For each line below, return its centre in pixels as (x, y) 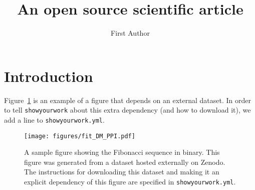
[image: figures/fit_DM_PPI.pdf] (80, 136)
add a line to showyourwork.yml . (54, 119)
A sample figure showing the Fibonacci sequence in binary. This (122, 152)
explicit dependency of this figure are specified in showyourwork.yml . (130, 181)
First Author (130, 33)
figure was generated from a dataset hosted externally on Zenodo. (125, 162)
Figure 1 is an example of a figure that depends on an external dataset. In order (127, 100)
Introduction (49, 76)
